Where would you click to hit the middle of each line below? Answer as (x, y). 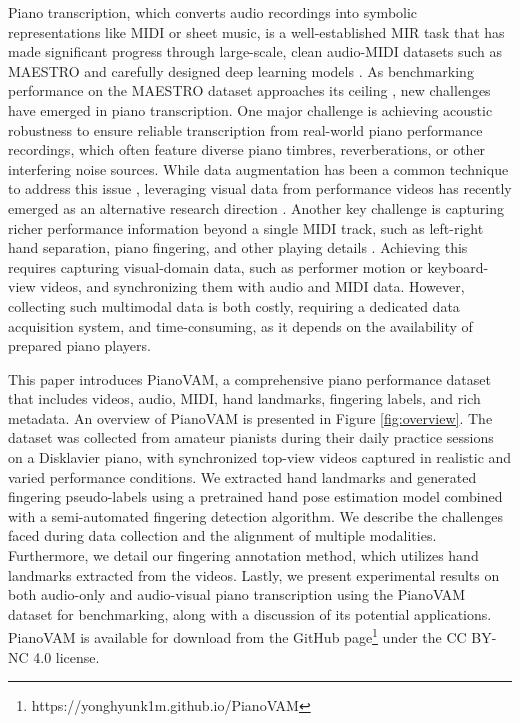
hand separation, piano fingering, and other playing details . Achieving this (238, 247)
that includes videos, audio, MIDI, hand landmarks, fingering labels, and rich (244, 398)
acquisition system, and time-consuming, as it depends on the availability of (240, 325)
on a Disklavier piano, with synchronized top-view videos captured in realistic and (260, 457)
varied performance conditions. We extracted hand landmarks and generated (242, 476)
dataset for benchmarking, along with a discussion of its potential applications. (250, 613)
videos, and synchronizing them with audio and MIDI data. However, (252, 286)
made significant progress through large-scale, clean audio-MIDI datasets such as (255, 51)
